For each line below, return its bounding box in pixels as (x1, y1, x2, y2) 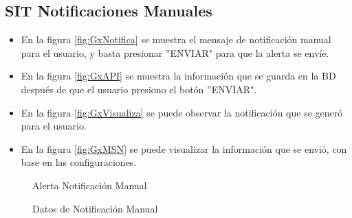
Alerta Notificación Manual (32, 178, 147, 192)
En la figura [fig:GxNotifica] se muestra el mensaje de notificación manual (21, 32, 331, 47)
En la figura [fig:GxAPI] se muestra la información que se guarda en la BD (21, 69, 336, 83)
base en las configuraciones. (21, 155, 137, 169)
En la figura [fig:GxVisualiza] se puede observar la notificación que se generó (21, 105, 343, 119)
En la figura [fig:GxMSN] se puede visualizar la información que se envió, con (21, 141, 347, 156)
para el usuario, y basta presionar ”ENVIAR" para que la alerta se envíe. (21, 45, 329, 60)
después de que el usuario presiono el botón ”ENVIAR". (21, 82, 257, 96)
